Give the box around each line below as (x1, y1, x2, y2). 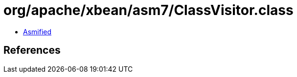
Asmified (23, 27, 52, 36)
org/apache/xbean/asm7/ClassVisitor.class (3, 2, 294, 18)
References (3, 44, 61, 57)
